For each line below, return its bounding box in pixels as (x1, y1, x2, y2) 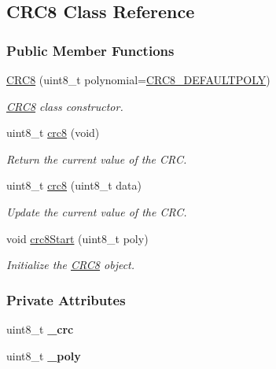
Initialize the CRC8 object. (6, 256, 135, 273)
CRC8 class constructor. (6, 98, 123, 114)
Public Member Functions (6, 40, 175, 60)
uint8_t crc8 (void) (6, 124, 100, 141)
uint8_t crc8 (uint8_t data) (6, 177, 142, 194)
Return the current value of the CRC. (6, 150, 187, 167)
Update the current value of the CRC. (6, 203, 187, 220)
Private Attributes (6, 290, 126, 309)
